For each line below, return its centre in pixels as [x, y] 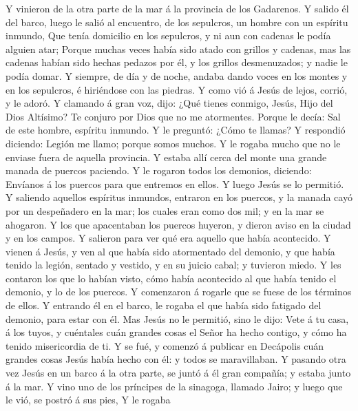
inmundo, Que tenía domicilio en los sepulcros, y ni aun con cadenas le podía [168, 35]
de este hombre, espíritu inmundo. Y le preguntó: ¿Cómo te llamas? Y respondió [176, 130]
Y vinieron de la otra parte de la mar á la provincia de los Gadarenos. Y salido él [177, 8]
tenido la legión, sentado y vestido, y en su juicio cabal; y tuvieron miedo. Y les [173, 265]
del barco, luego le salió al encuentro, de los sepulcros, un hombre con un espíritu [177, 22]
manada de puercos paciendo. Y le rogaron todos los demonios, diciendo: [159, 170]
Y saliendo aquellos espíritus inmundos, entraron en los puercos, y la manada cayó [179, 197]
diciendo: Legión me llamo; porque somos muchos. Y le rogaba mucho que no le [173, 143]
